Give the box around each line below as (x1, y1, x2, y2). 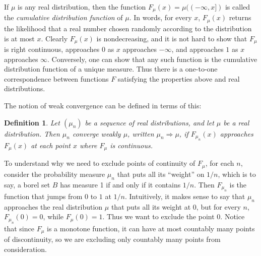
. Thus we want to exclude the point (102, 211, 215, 222)
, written (127, 128, 154, 139)
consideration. (4, 243, 47, 254)
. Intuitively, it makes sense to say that (124, 191, 245, 202)
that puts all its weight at (111, 201, 191, 212)
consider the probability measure (4, 168, 105, 179)
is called (225, 2, 250, 12)
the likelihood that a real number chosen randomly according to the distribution (4, 23, 252, 33)
